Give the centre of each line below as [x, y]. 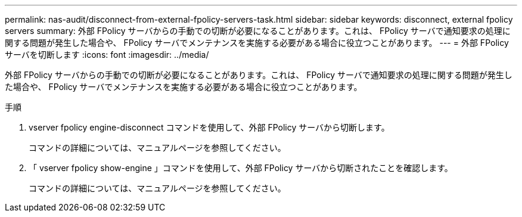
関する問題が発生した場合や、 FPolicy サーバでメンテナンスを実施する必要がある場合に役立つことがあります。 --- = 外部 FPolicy [257, 43]
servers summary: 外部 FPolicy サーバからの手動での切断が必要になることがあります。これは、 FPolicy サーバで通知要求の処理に [258, 31]
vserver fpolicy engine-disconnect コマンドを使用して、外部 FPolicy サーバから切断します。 [209, 127]
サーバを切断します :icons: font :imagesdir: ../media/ [107, 55]
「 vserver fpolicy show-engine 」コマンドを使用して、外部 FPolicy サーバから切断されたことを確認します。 [241, 168]
